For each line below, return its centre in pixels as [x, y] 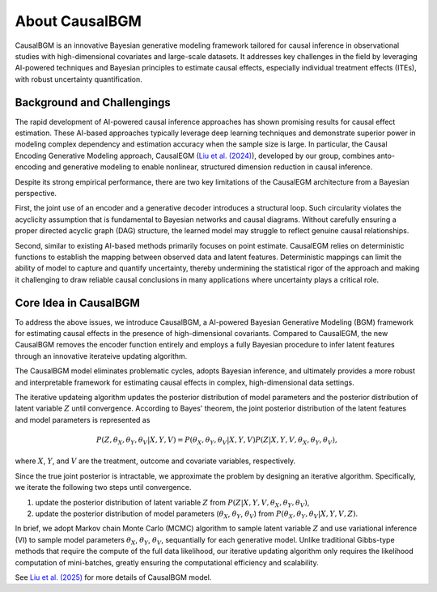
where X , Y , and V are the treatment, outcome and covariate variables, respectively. [155, 461]
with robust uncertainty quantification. [79, 79]
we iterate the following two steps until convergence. [103, 488]
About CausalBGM [78, 21]
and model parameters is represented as [83, 420]
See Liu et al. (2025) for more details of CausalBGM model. [113, 577]
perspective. [36, 193]
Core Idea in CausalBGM [78, 302]
